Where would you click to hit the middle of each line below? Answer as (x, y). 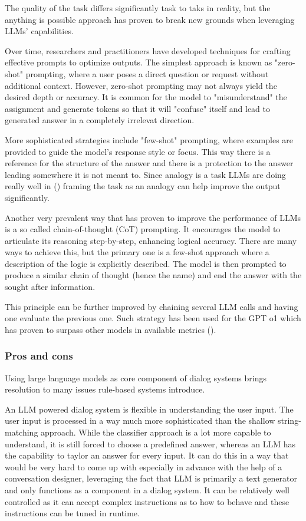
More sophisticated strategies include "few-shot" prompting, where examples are (149, 139)
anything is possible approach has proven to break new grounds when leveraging (150, 19)
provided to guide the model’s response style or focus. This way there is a (138, 151)
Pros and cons (39, 356)
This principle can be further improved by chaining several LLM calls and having (152, 306)
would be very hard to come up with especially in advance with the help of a (144, 466)
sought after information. (50, 287)
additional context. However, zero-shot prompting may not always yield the (141, 85)
